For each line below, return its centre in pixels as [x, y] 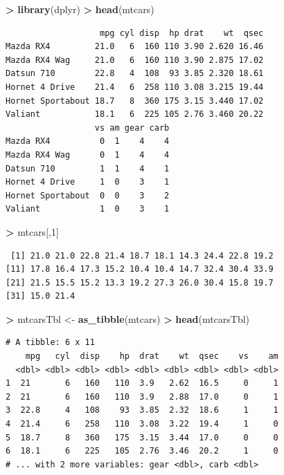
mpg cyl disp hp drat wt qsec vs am [152, 356]
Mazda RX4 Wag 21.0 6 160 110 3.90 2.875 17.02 [135, 60]
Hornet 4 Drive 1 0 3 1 [88, 182]
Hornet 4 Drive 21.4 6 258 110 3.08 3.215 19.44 [135, 87]
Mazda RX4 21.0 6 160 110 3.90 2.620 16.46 [135, 47]
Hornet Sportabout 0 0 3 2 [88, 195]
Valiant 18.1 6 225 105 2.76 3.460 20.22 [135, 114]
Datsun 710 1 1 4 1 [88, 168]
